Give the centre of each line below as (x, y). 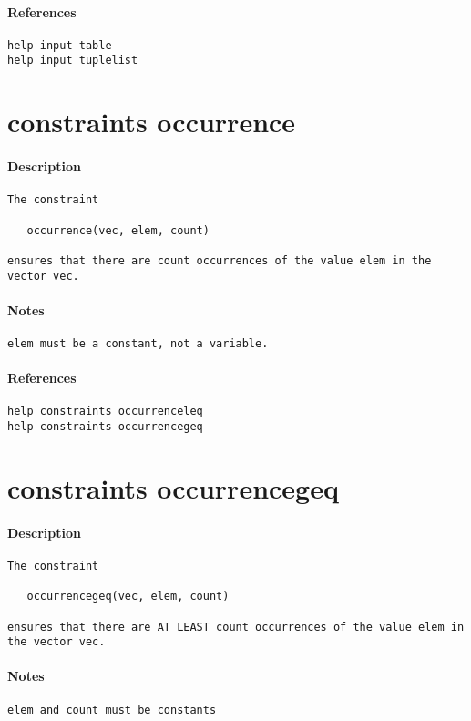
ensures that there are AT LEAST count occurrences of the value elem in (236, 627)
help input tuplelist (73, 61)
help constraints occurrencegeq (105, 427)
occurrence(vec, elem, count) (118, 230)
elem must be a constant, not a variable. (138, 344)
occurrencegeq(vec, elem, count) (128, 597)
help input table (60, 45)
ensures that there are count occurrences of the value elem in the (220, 260)
